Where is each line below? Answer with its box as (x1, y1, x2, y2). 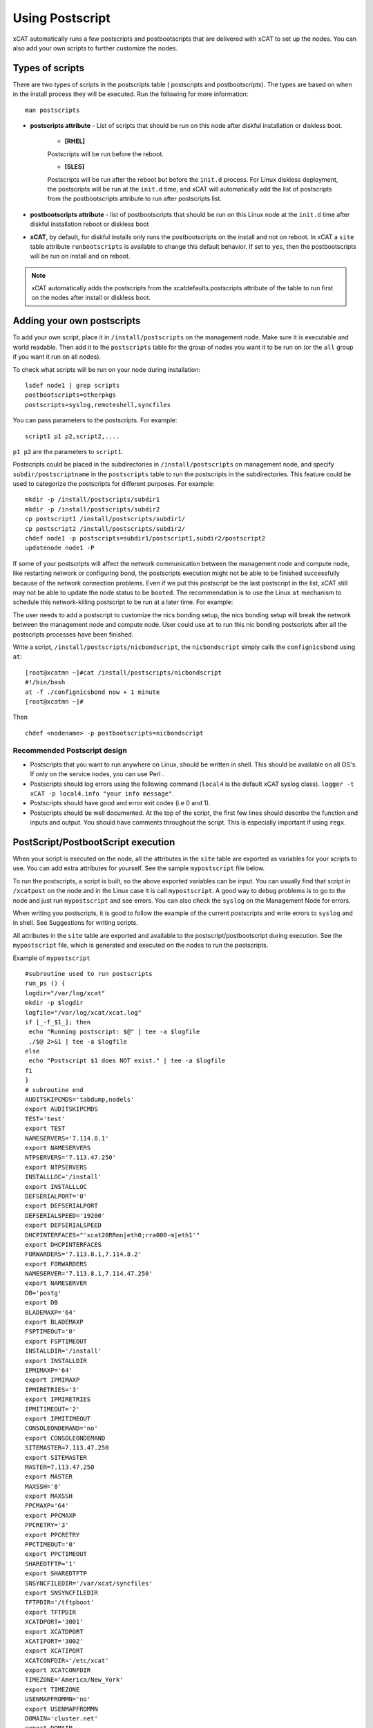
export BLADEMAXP (25, 1318, 84, 1326)
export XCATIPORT (25, 1647, 84, 1655)
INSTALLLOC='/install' (25, 1173, 102, 1181)
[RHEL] (64, 137, 86, 145)
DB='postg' (25, 1289, 62, 1297)
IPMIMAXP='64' (25, 1366, 73, 1374)
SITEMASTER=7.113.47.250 (25, 1444, 109, 1452)
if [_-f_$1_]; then (25, 1018, 91, 1026)
